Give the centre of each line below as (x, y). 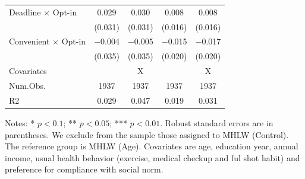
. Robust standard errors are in (217, 122)
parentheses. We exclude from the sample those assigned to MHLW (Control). (147, 134)
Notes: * (20, 122)
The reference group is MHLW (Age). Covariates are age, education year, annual (152, 146)
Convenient (29, 41)
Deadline (25, 12)
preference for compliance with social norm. (84, 169)
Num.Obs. (27, 85)
